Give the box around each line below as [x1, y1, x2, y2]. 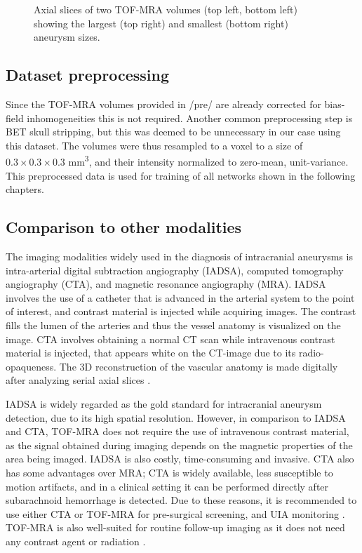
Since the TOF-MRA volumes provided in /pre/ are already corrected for [6, 96, 321, 111]
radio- [298, 345, 324, 360]
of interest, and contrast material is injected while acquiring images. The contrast [6, 304, 356, 319]
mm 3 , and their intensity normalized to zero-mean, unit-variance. [68, 152, 349, 169]
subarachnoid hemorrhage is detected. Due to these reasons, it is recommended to [6, 493, 357, 507]
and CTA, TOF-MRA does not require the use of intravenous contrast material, [6, 424, 349, 439]
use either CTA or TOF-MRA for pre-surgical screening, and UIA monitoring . [6, 506, 345, 521]
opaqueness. [6, 359, 57, 373]
